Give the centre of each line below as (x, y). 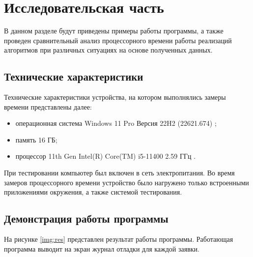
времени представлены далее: (48, 106)
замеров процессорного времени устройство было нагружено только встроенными (126, 182)
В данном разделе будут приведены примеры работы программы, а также (114, 31)
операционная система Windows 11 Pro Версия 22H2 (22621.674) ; (116, 123)
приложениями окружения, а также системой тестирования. (93, 192)
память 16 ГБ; (36, 139)
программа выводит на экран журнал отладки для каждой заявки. (102, 248)
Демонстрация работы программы (86, 218)
